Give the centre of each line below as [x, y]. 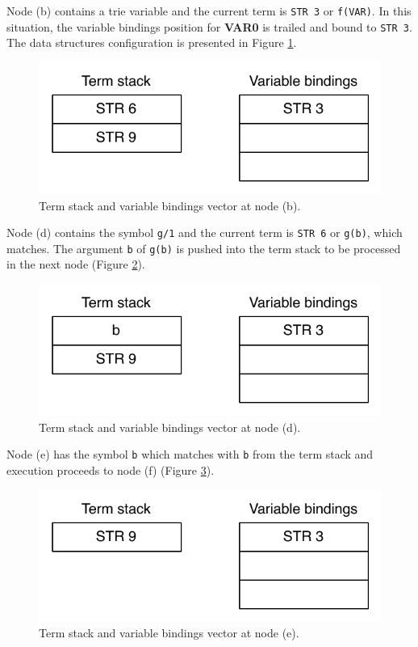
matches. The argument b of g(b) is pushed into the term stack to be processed [204, 248]
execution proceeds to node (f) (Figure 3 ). [111, 469]
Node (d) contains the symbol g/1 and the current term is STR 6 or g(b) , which [205, 233]
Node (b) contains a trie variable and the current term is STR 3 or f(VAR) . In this [209, 11]
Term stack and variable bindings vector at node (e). [169, 633]
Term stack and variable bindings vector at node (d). [170, 427]
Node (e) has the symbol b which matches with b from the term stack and [190, 454]
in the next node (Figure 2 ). [76, 264]
